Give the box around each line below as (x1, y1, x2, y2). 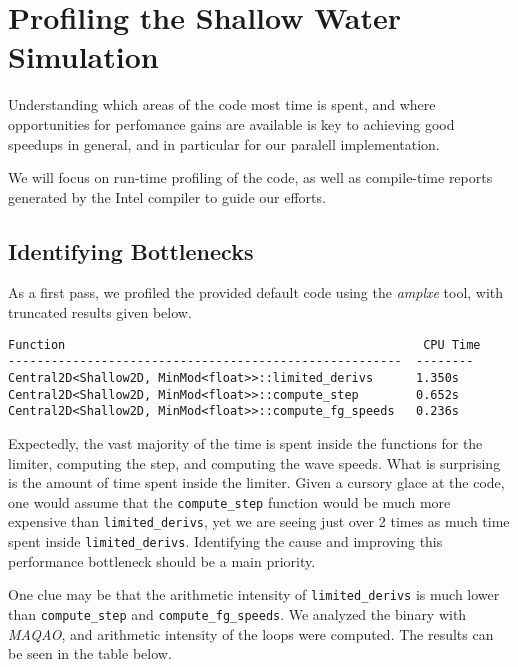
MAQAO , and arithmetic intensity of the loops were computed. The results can (8, 623, 494, 644)
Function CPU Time (8, 337, 481, 352)
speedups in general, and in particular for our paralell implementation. (8, 133, 440, 154)
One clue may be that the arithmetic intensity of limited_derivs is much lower (8, 584, 500, 605)
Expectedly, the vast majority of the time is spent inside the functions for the (8, 432, 483, 453)
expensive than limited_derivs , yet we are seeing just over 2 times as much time (8, 511, 510, 532)
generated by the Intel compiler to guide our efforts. (8, 186, 326, 207)
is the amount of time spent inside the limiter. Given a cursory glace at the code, (8, 472, 505, 493)
